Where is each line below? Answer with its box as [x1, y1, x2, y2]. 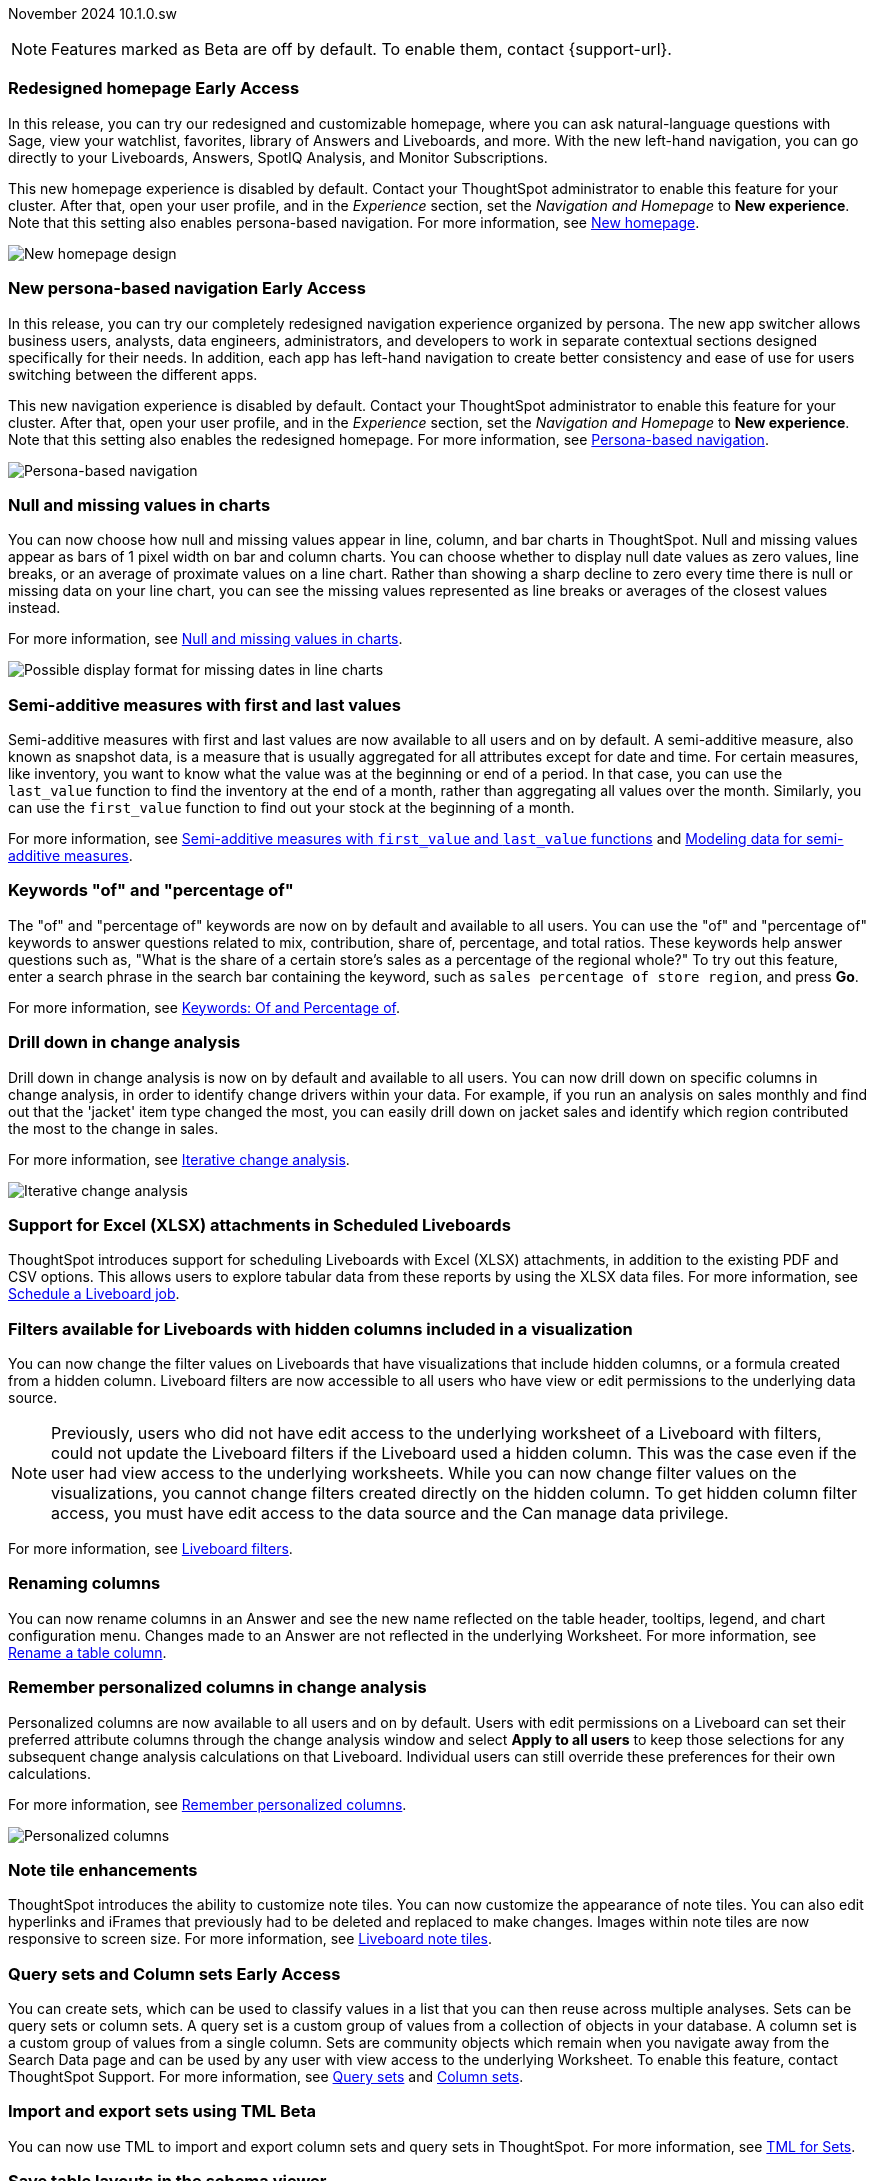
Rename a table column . [8, 1643, 167, 1661]
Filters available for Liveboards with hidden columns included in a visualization [8, 1318, 633, 1339]
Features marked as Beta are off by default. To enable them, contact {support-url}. [51, 39, 672, 59]
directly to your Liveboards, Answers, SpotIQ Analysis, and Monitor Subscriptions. [8, 148, 548, 166]
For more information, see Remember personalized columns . [8, 1795, 407, 1813]
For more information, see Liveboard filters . [8, 1540, 293, 1557]
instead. [8, 599, 61, 617]
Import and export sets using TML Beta [8, 2101, 317, 2122]
